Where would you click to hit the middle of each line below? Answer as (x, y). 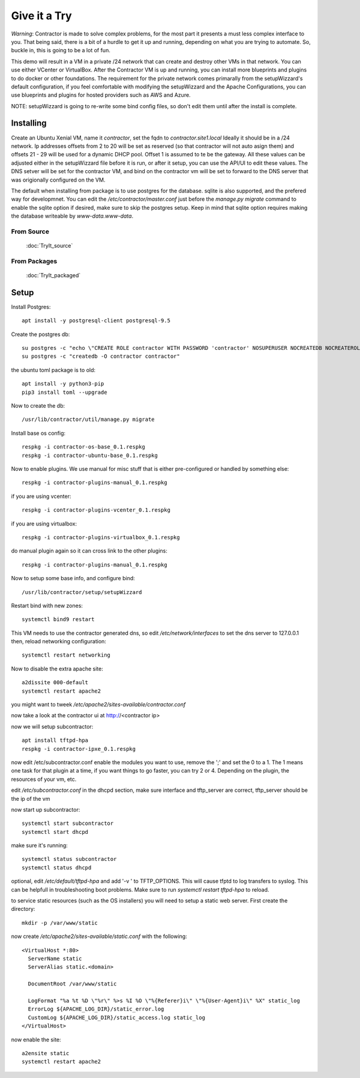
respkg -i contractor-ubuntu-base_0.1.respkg (90, 455)
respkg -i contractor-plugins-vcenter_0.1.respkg (96, 510)
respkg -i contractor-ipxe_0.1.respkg (79, 749)
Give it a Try (41, 16)
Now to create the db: (38, 406)
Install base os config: (38, 433)
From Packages (34, 261)
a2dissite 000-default (55, 683)
